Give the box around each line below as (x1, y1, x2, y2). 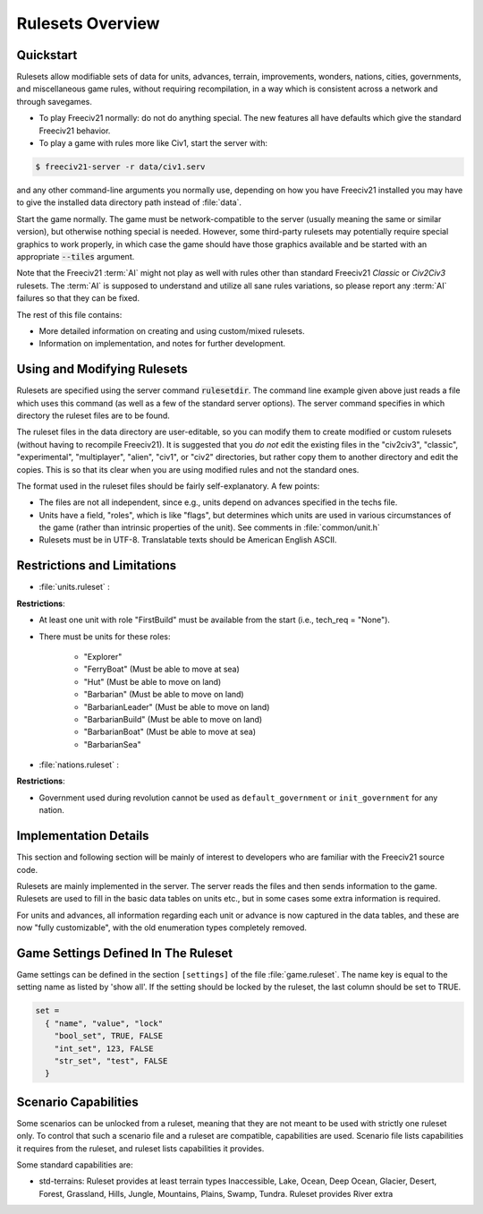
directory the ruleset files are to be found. (16, 410, 170, 421)
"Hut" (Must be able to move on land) (83, 676, 222, 687)
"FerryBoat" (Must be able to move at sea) (83, 663, 241, 675)
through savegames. (16, 96, 93, 107)
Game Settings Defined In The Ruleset (16, 945, 233, 961)
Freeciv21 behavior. (38, 125, 111, 136)
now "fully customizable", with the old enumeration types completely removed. (16, 922, 308, 933)
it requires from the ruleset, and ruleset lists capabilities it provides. (16, 1142, 265, 1154)
